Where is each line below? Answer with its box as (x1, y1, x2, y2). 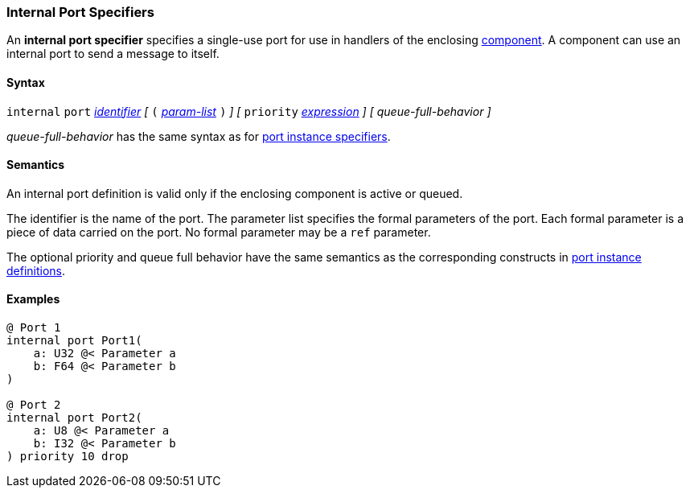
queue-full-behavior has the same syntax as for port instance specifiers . (6, 129, 391, 143)
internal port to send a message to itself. (6, 47, 220, 61)
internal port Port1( (6, 334, 142, 348)
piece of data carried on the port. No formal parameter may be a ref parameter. (6, 224, 431, 239)
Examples (6, 292, 60, 307)
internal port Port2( (6, 411, 142, 425)
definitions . (6, 263, 66, 278)
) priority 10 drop (6, 450, 129, 463)
